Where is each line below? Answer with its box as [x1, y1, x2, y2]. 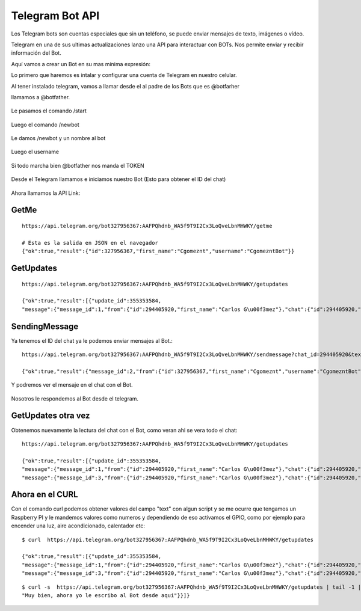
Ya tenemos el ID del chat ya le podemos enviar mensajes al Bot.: [11, 337, 173, 344]
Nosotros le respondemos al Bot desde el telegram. [11, 395, 138, 402]
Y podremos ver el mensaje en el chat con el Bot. [11, 381, 133, 388]
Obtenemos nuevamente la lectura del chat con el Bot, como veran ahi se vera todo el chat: [11, 426, 238, 434]
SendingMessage [11, 321, 79, 331]
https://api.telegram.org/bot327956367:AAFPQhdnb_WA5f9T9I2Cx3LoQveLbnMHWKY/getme [22, 223, 273, 230]
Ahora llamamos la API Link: [11, 189, 81, 197]
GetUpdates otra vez [11, 411, 90, 421]
